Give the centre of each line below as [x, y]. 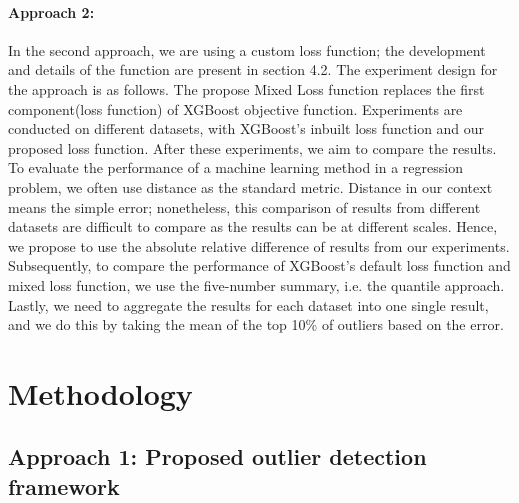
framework [64, 485]
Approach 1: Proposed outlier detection [217, 456]
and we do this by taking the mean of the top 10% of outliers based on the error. [256, 324]
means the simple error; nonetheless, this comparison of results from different [244, 206]
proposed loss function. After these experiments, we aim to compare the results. [252, 147]
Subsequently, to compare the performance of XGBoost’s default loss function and [259, 265]
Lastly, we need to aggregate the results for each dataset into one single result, [248, 304]
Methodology [100, 392]
